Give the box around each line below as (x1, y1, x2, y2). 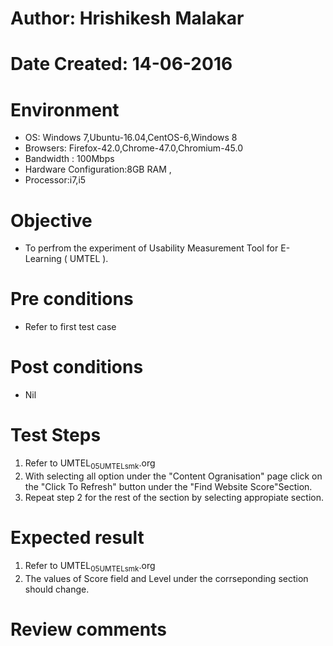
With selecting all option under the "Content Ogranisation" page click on (24, 470, 323, 482)
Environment (10, 98, 120, 121)
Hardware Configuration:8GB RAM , (24, 163, 172, 176)
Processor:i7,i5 (24, 174, 87, 186)
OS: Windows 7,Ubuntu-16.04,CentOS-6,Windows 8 (24, 132, 238, 144)
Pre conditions (10, 288, 134, 311)
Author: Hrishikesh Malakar (10, 7, 245, 30)
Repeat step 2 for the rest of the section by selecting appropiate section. (24, 491, 325, 503)
